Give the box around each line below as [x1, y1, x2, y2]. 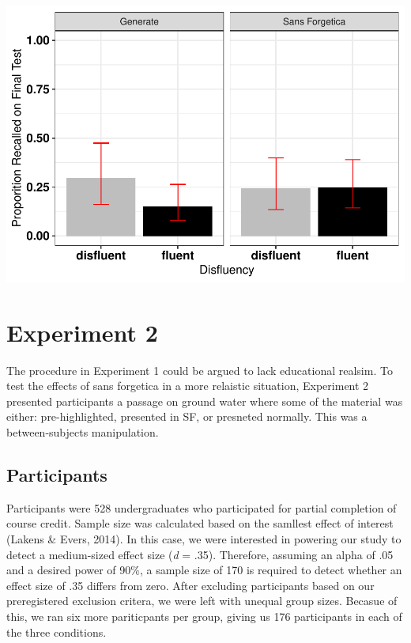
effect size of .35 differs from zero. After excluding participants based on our [6, 577, 375, 593]
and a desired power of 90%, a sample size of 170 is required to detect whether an [6, 562, 402, 578]
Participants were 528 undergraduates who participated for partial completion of [6, 499, 397, 516]
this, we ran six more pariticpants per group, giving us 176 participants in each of [6, 607, 402, 624]
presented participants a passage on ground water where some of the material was [6, 392, 403, 409]
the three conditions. [6, 623, 107, 640]
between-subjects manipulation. [6, 424, 159, 441]
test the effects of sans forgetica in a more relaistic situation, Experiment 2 [6, 377, 369, 394]
